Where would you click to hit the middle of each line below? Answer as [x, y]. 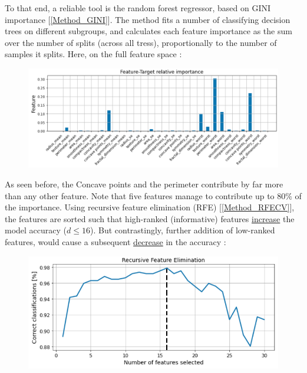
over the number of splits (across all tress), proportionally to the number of [141, 42]
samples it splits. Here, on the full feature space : [93, 54]
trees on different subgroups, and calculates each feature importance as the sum [148, 31]
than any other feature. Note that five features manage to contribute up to [140, 195]
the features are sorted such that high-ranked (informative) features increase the [150, 218]
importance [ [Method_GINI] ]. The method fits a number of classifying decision [148, 19]
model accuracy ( [36, 230]
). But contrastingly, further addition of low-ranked [182, 230]
